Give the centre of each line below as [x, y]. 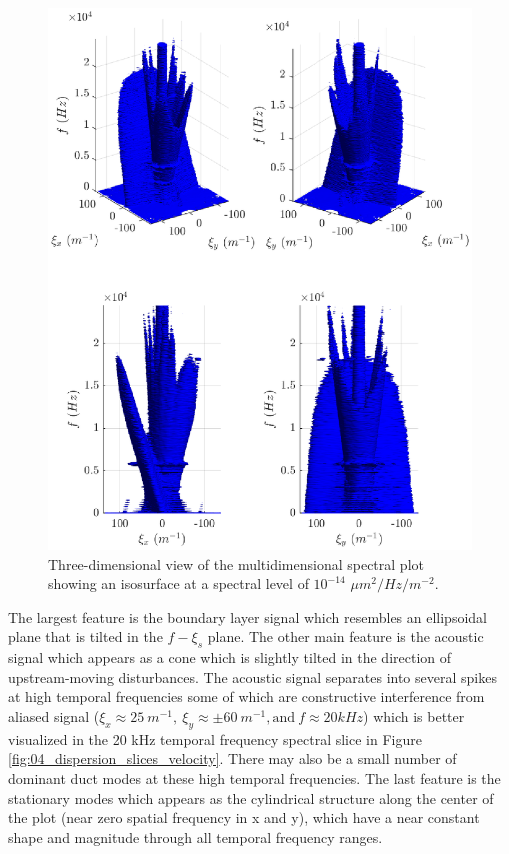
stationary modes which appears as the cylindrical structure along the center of [251, 797]
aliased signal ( [54, 715]
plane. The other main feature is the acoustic [345, 636]
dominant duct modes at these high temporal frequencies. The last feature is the [254, 777]
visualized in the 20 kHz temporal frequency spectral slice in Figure [215, 738]
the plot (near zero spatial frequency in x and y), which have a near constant [244, 817]
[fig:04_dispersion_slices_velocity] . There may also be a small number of [232, 758]
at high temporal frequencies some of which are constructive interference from [246, 696]
